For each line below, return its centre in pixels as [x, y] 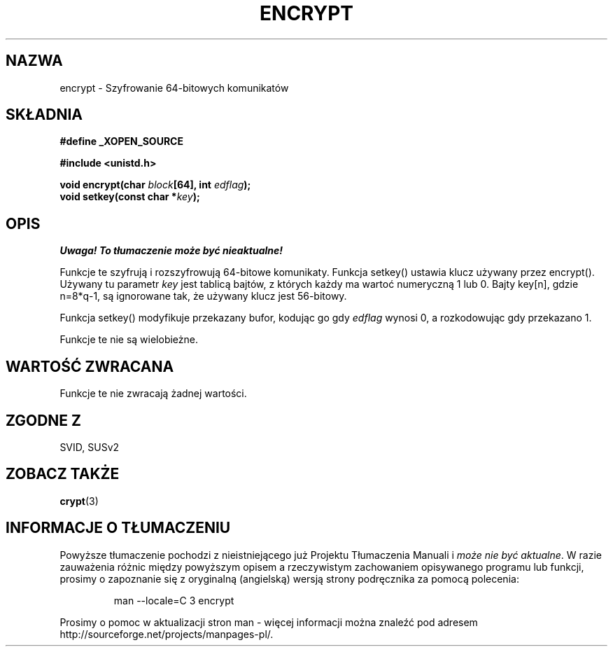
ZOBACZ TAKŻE [63, 474]
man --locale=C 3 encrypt [174, 600]
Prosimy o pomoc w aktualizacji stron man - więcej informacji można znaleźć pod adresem [269, 622]
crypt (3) [79, 501]
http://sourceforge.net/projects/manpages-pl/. [167, 634]
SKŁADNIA [44, 115]
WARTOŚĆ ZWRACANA [90, 366]
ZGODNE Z [44, 420]
